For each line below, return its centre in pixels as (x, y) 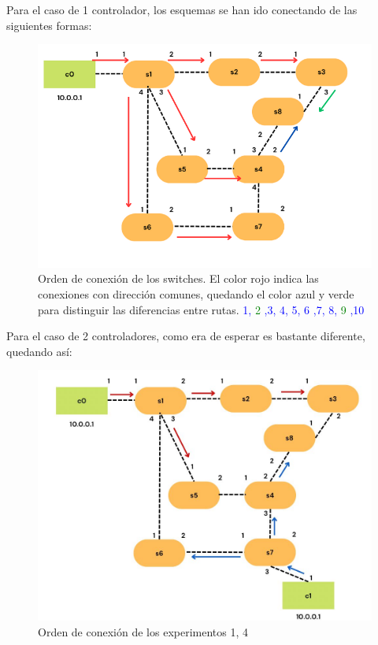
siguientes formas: (49, 25)
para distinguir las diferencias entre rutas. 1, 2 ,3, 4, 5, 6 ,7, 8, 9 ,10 (201, 309)
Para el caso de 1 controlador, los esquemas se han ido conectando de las (182, 9)
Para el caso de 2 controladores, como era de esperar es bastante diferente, (186, 336)
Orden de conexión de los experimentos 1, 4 (143, 631)
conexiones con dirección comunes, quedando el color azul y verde (196, 294)
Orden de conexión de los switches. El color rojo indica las (178, 278)
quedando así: (39, 351)
